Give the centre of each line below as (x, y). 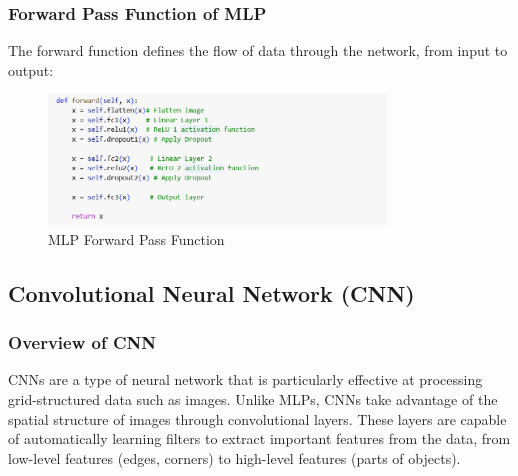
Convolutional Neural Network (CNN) (211, 292)
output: (31, 69)
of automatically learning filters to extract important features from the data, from (259, 438)
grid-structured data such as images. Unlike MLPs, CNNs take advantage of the (253, 398)
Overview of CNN (82, 342)
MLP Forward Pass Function (136, 238)
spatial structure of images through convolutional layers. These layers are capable (257, 418)
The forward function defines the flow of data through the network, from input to (258, 50)
